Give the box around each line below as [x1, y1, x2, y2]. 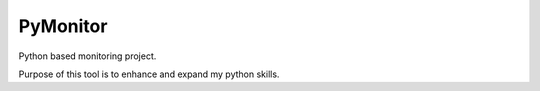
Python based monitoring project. [18, 50, 157, 62]
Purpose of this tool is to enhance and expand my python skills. [18, 68, 280, 80]
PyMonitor [18, 15, 108, 37]
